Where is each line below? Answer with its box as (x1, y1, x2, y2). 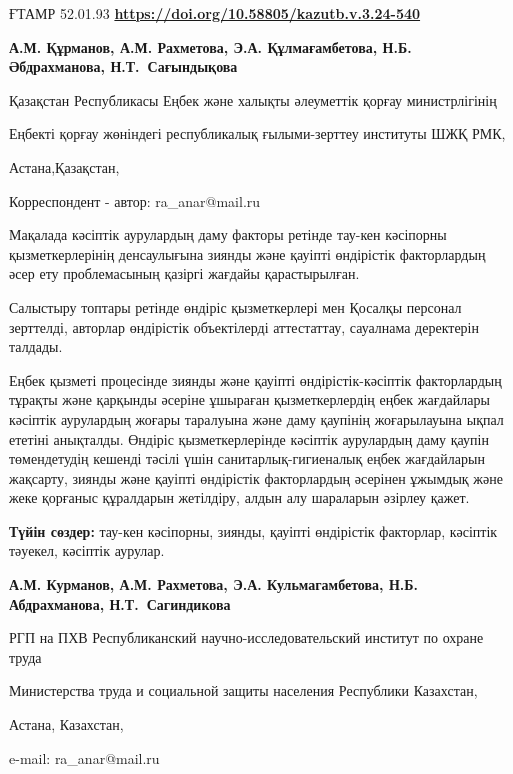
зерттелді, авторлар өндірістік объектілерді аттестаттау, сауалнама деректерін (9, 316, 479, 337)
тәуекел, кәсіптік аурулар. (9, 540, 165, 561)
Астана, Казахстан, (9, 714, 124, 735)
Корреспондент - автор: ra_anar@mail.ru (9, 190, 261, 211)
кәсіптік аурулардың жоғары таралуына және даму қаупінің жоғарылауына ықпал (9, 408, 504, 429)
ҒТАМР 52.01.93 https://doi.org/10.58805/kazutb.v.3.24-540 (9, 3, 421, 23)
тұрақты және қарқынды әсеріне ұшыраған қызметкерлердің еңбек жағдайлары (9, 389, 490, 410)
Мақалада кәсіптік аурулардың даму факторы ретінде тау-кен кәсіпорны (9, 224, 447, 245)
